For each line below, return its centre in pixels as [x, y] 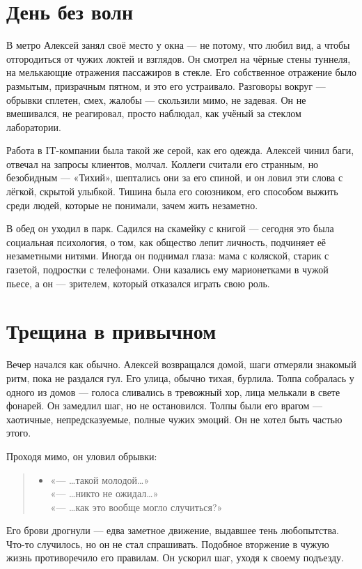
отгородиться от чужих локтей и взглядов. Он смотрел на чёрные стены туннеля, [179, 58]
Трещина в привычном [111, 331]
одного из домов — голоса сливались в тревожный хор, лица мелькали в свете [173, 392]
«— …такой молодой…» [100, 479]
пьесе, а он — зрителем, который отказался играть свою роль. [138, 283]
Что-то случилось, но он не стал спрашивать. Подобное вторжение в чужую [168, 544]
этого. [19, 433]
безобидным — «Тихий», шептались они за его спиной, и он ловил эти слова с [175, 177]
